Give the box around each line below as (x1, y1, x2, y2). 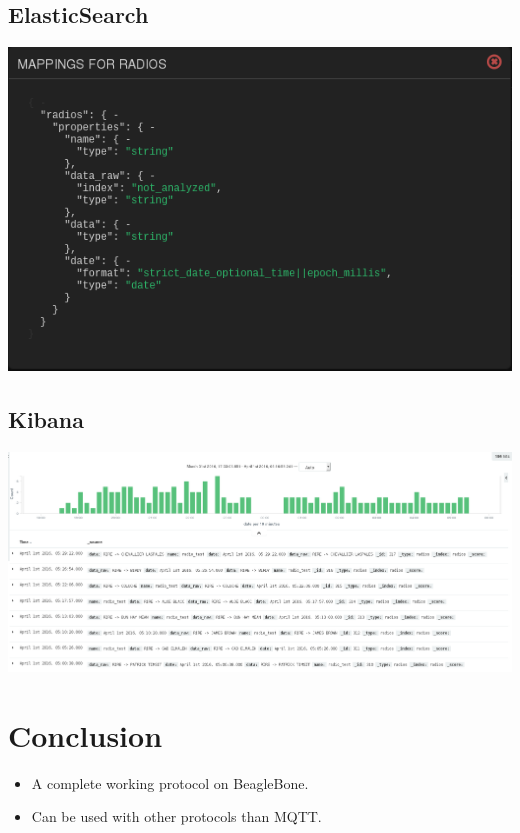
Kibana (8, 403, 84, 434)
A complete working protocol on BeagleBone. (31, 772, 309, 793)
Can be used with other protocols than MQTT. (31, 806, 322, 827)
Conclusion (8, 714, 163, 755)
